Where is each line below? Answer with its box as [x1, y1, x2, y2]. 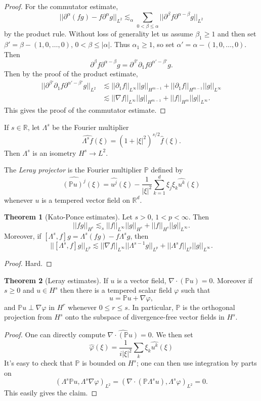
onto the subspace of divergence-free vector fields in [65, 311, 225, 322]
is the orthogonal [183, 301, 235, 312]
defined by [151, 164, 183, 175]
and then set [217, 28, 256, 39]
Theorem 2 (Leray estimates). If [4, 275, 108, 285]
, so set [152, 39, 175, 50]
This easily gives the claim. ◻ [4, 387, 98, 398]
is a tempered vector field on [41, 194, 130, 205]
